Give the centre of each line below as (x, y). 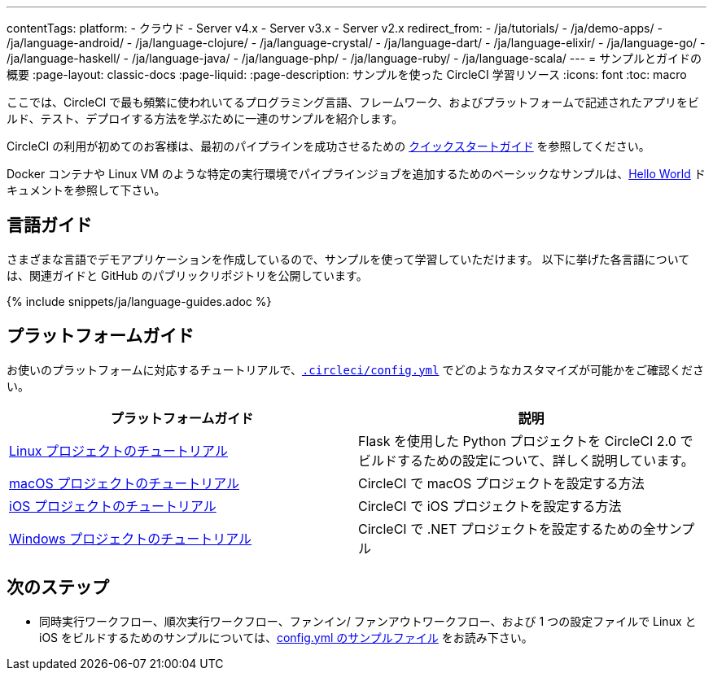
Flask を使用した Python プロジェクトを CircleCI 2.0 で (526, 441)
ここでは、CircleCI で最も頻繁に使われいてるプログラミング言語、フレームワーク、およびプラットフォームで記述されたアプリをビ (353, 102)
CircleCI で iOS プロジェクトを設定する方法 (490, 506)
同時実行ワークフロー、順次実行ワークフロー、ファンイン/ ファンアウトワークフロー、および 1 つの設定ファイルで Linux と (368, 621)
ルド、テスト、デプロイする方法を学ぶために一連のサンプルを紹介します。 (205, 118)
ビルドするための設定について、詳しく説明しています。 (526, 460)
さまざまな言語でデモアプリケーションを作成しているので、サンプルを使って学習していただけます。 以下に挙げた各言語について (348, 259)
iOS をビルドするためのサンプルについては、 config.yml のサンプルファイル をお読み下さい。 (286, 637)
